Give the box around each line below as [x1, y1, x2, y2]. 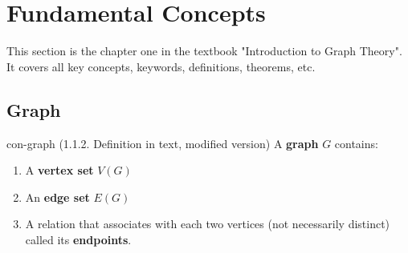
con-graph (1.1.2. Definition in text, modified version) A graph [6, 135, 319, 151]
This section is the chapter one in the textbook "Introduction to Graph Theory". [6, 42, 402, 59]
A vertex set [25, 162, 94, 179]
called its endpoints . [25, 231, 132, 247]
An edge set [25, 188, 90, 205]
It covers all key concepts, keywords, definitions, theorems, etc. [6, 58, 316, 74]
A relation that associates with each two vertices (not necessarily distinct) [25, 215, 390, 232]
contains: [334, 135, 378, 151]
